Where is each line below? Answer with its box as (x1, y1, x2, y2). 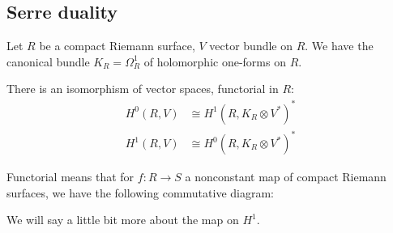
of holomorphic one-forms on (143, 53, 286, 70)
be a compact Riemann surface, (39, 37, 195, 54)
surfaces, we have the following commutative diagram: (6, 184, 274, 201)
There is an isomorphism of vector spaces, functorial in (6, 80, 279, 97)
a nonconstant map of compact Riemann (185, 168, 387, 185)
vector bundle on (209, 37, 293, 54)
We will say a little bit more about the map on (6, 211, 239, 228)
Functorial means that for (6, 168, 135, 185)
